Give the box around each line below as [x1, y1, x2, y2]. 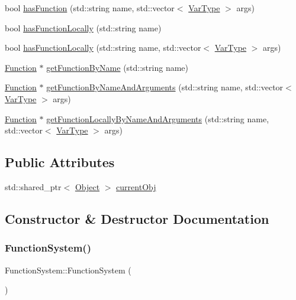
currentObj [116, 180, 156, 193]
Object [75, 180, 100, 193]
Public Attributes [5, 153, 115, 171]
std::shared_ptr [5, 180, 62, 193]
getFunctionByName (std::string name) [46, 61, 189, 73]
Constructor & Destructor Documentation [5, 209, 269, 227]
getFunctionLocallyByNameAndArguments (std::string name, [46, 112, 269, 125]
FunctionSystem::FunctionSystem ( [5, 263, 131, 276]
